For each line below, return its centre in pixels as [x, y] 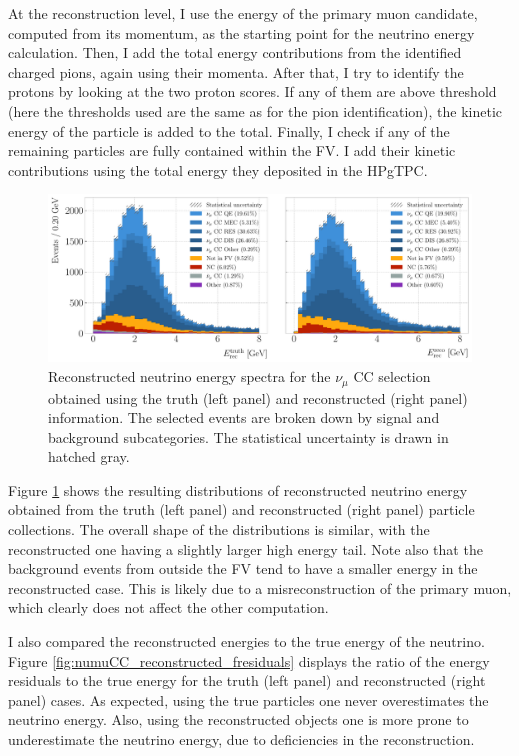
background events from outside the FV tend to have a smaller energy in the [243, 568]
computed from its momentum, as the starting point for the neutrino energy [241, 32]
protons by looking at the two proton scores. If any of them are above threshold [252, 91]
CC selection [392, 376]
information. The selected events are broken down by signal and [244, 417]
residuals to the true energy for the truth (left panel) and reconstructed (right [247, 680]
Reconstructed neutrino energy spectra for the [189, 376]
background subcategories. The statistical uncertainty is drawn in [248, 436]
